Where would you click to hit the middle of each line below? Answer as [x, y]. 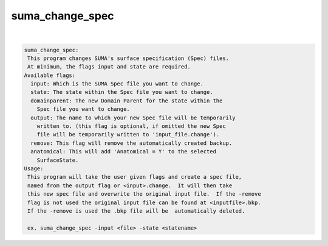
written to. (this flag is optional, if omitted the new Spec [131, 126]
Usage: [34, 169]
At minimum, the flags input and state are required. [109, 67]
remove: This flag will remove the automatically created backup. [132, 143]
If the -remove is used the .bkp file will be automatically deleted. [136, 211]
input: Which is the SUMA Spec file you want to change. [117, 84]
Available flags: [50, 75]
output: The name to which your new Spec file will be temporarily [133, 118]
